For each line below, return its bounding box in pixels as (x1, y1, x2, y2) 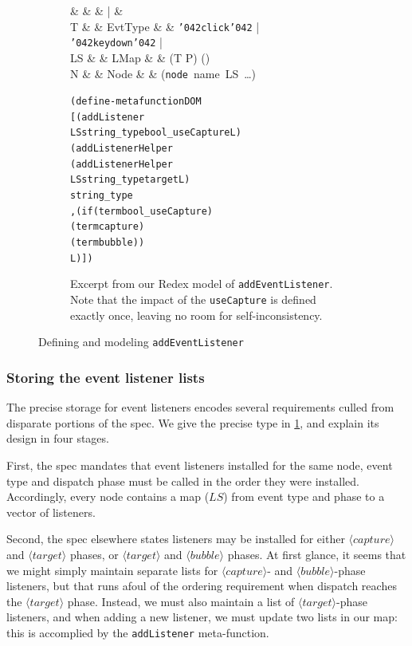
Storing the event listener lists (6, 367, 205, 387)
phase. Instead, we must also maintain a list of (67, 593, 295, 609)
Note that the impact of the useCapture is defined (70, 291, 316, 308)
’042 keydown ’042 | (70, 33, 163, 50)
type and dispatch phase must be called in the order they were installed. (6, 472, 359, 489)
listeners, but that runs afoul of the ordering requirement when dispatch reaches (6, 577, 397, 594)
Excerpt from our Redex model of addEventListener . (70, 275, 333, 292)
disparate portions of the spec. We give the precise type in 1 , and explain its (6, 414, 379, 431)
